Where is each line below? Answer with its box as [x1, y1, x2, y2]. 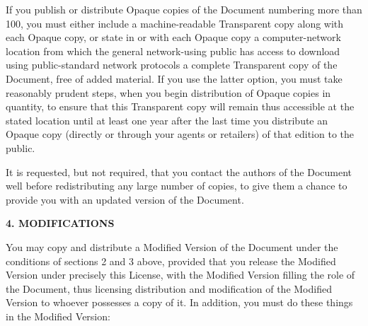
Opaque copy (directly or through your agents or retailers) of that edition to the [6, 127, 355, 141]
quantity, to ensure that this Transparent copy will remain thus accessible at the [6, 99, 355, 114]
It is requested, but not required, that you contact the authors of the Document [6, 164, 352, 179]
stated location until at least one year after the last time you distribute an [6, 112, 328, 127]
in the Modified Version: [6, 308, 110, 323]
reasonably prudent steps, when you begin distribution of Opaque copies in [6, 85, 331, 100]
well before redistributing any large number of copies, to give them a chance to [6, 178, 347, 193]
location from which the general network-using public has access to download [6, 43, 340, 58]
